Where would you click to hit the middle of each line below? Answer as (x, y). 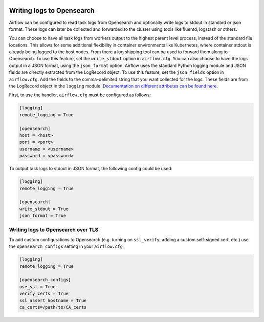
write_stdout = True (44, 209)
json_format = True (43, 216)
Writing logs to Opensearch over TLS (54, 230)
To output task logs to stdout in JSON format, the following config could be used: (91, 169)
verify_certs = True (44, 294)
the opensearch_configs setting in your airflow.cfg (66, 246)
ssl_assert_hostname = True (53, 300)
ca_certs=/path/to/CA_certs (53, 307)
